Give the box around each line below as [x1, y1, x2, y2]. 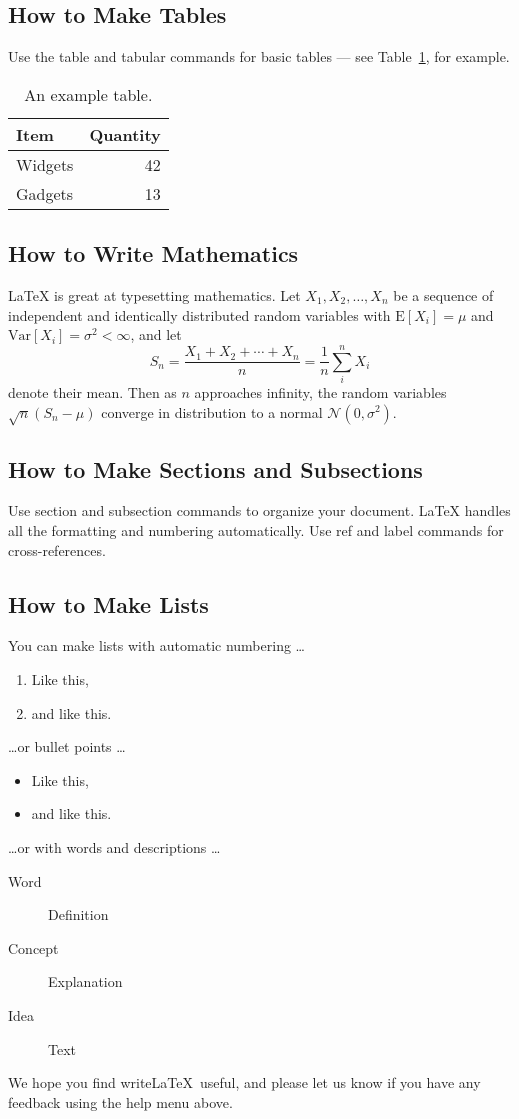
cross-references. [8, 539, 106, 560]
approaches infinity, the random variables [194, 381, 447, 402]
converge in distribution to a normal [101, 401, 323, 422]
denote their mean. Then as [8, 381, 177, 402]
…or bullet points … [8, 736, 126, 757]
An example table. [24, 82, 153, 106]
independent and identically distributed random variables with [8, 304, 391, 325]
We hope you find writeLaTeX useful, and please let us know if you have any [8, 1072, 481, 1093]
